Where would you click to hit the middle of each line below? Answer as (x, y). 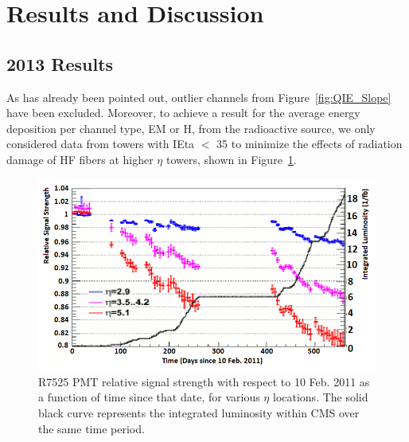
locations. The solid (320, 397)
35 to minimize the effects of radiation (310, 144)
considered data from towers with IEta (101, 144)
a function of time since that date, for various (149, 397)
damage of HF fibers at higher (80, 159)
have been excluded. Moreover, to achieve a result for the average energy (183, 113)
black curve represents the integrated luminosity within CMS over (199, 412)
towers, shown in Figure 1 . (231, 159)
